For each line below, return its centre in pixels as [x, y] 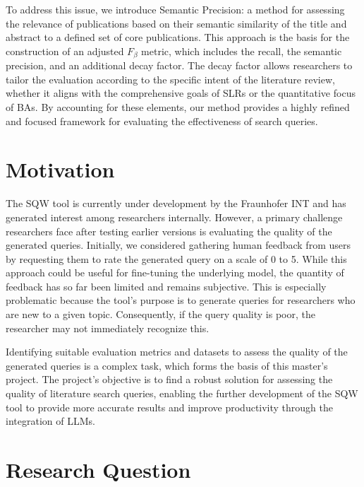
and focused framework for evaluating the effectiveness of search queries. [162, 121]
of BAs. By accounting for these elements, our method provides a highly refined [178, 107]
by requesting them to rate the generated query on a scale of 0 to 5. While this [176, 258]
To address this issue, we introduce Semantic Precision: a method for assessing [175, 9]
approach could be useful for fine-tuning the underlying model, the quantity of [175, 272]
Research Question [98, 470]
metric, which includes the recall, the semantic [242, 51]
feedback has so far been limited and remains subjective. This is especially [166, 286]
